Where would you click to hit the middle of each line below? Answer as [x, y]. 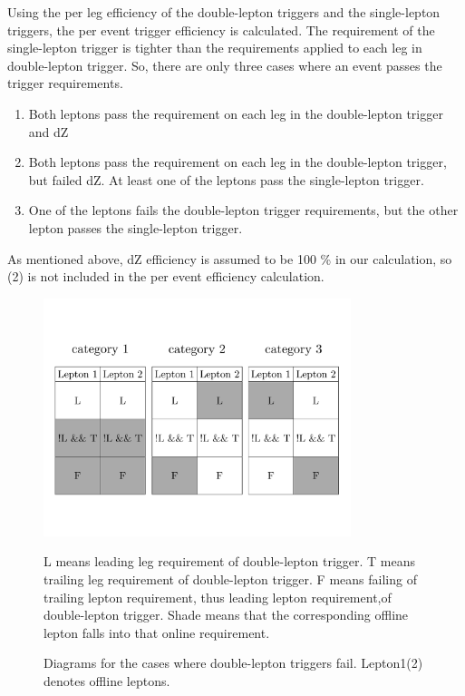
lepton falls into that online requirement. [157, 632]
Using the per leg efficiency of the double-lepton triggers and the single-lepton [224, 12]
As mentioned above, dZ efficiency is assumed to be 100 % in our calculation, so [230, 258]
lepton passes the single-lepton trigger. [136, 227]
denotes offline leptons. [107, 680]
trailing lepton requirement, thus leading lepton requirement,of [218, 597]
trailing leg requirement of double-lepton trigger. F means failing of [230, 578]
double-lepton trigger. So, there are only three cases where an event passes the [225, 65]
